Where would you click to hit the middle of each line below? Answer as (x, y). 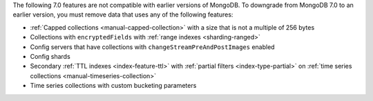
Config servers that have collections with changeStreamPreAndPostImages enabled (153, 47)
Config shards (50, 56)
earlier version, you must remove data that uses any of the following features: (123, 15)
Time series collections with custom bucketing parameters (113, 86)
